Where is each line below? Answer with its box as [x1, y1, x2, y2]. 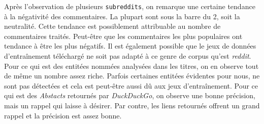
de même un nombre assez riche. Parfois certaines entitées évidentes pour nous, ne [4, 70, 260, 81]
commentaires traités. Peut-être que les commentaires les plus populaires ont [4, 30, 243, 41]
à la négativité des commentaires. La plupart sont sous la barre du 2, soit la [4, 11, 240, 21]
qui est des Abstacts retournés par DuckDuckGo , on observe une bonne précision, [4, 90, 256, 101]
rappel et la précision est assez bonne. [4, 110, 122, 120]
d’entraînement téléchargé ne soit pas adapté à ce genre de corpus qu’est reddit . [4, 51, 251, 61]
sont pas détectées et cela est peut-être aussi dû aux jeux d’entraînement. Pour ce [4, 80, 258, 91]
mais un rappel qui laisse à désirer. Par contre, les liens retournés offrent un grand [4, 100, 260, 110]
